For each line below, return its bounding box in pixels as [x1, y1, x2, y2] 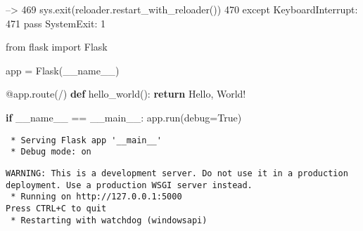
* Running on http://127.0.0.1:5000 [11, 192, 182, 202]
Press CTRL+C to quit [6, 203, 107, 213]
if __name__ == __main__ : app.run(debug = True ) [6, 110, 242, 124]
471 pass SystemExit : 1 [6, 15, 106, 30]
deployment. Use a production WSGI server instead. [6, 180, 253, 190]
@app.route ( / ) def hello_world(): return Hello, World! [6, 86, 246, 101]
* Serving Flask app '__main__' [11, 135, 162, 145]
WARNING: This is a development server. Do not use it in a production [6, 168, 348, 178]
